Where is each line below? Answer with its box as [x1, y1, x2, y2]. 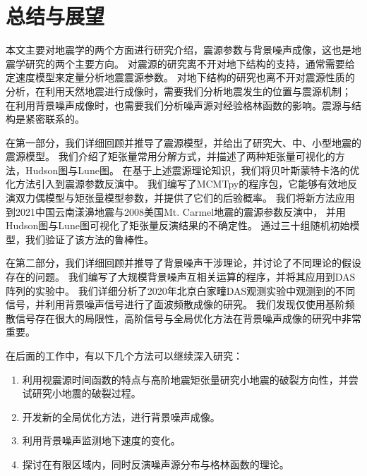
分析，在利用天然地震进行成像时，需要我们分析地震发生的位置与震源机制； [6, 83, 351, 98]
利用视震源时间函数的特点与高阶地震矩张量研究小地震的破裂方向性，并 [22, 372, 349, 386]
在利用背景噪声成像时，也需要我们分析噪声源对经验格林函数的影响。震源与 [6, 97, 351, 112]
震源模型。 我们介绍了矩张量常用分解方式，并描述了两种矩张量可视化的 [6, 149, 335, 164]
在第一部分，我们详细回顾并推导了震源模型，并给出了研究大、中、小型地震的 [6, 135, 361, 149]
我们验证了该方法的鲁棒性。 [25, 231, 154, 246]
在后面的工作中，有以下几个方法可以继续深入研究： [6, 348, 243, 362]
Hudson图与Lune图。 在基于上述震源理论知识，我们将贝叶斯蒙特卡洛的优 [25, 162, 360, 177]
